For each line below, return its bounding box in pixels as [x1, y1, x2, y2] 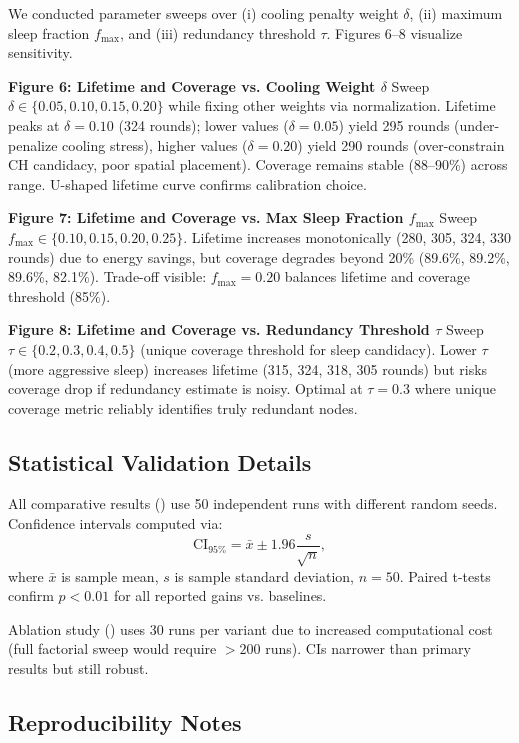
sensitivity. [8, 42, 73, 63]
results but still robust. [8, 657, 149, 678]
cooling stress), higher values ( [62, 134, 248, 155]
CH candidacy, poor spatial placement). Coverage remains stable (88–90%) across [8, 154, 508, 175]
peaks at [8, 114, 60, 135]
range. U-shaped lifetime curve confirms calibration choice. [8, 173, 367, 194]
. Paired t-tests [399, 565, 491, 586]
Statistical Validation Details [8, 446, 312, 477]
